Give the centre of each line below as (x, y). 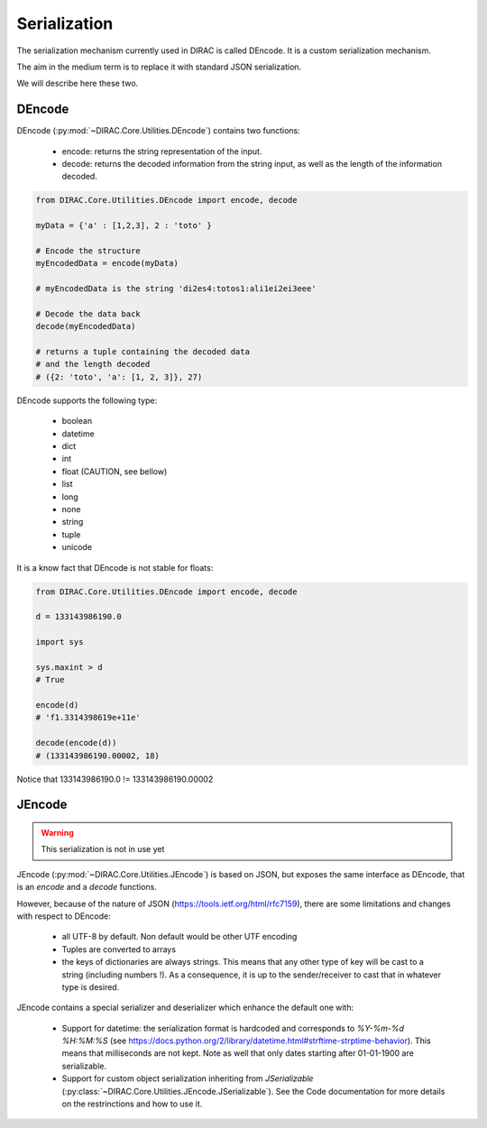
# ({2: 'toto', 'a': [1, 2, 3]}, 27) (119, 377)
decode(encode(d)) (76, 743)
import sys (60, 642)
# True (50, 680)
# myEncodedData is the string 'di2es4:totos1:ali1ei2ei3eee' (176, 289)
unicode (77, 547)
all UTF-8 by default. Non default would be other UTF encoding (179, 937)
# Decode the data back (88, 314)
